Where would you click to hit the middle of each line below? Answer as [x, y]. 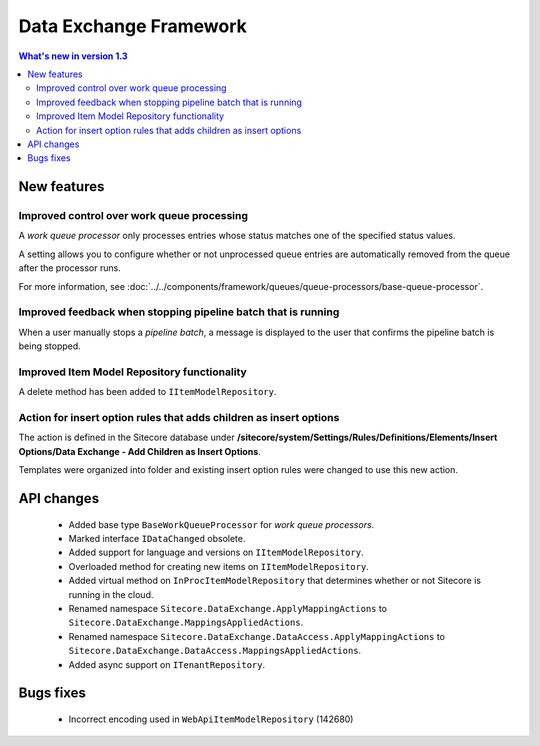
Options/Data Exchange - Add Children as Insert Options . [140, 451]
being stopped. [50, 346]
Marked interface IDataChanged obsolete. [157, 538]
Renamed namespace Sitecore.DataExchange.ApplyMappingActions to [228, 608]
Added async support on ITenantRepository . [166, 664]
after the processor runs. [70, 268]
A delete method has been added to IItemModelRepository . [147, 392]
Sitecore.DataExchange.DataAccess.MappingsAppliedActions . [215, 651]
